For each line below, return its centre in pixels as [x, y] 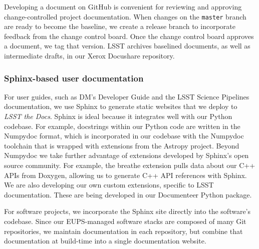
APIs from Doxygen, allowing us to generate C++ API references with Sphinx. [125, 175]
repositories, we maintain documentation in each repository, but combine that [123, 231]
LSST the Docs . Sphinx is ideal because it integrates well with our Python [118, 116]
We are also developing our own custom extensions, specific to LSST [109, 185]
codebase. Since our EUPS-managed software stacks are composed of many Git [125, 221]
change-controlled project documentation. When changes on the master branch [125, 16]
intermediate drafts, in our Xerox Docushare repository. [89, 56]
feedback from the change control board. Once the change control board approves [129, 36]
